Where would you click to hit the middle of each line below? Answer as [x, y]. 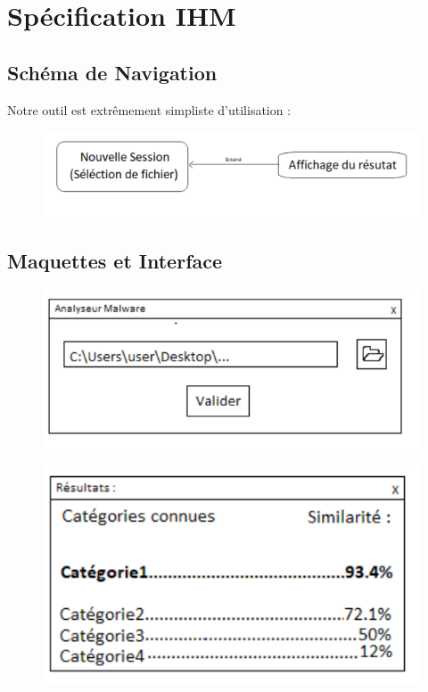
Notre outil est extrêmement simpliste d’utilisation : [149, 109]
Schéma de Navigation [112, 72]
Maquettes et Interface [115, 260]
